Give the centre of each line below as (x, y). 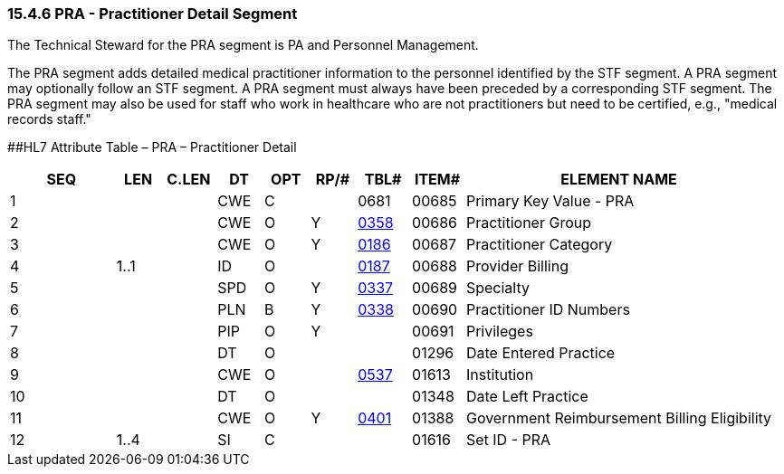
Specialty (497, 288)
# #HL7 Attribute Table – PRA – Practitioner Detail (152, 147)
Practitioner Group (528, 223)
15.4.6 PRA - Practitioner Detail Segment (153, 14)
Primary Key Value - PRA (550, 201)
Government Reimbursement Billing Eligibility (619, 418)
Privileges (499, 332)
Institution (500, 375)
